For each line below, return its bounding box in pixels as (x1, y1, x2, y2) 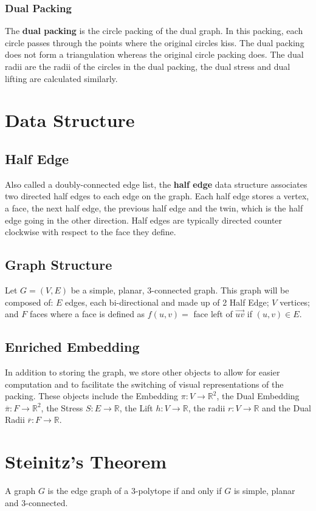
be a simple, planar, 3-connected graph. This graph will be (70, 283, 289, 296)
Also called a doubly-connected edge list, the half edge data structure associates (5, 177, 307, 190)
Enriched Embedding (5, 337, 140, 356)
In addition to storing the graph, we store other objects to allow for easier (5, 365, 280, 378)
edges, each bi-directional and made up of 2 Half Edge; (65, 295, 269, 308)
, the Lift (119, 401, 153, 414)
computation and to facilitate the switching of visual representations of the (5, 377, 284, 390)
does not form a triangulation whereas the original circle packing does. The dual (5, 48, 304, 61)
